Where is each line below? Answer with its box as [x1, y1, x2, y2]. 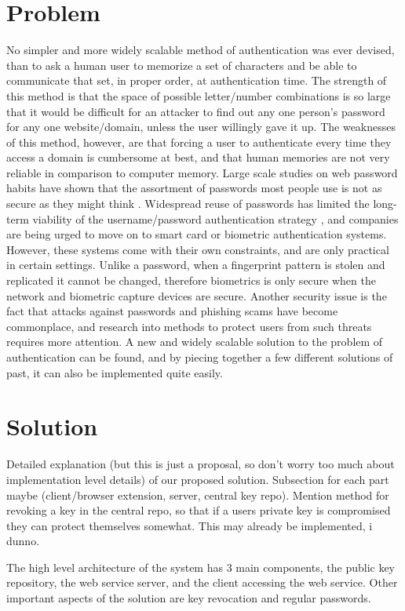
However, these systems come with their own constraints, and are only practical [6, 241, 389, 257]
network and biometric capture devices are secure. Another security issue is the [6, 287, 387, 304]
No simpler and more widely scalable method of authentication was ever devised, [6, 42, 395, 58]
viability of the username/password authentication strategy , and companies [32, 210, 399, 227]
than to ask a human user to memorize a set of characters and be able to [6, 56, 357, 73]
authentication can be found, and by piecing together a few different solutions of [6, 349, 393, 365]
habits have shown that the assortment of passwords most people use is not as [6, 180, 382, 196]
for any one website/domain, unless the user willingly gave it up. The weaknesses [6, 118, 396, 135]
